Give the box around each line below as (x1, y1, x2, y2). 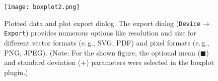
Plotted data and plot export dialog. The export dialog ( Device (4, 17, 201, 28)
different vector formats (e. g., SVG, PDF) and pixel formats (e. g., (4, 37, 209, 47)
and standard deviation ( (4, 57, 81, 67)
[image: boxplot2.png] (4, 3, 80, 10)
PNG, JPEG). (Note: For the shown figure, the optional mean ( (4, 47, 200, 57)
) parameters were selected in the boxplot (86, 57, 214, 67)
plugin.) (4, 66, 28, 77)
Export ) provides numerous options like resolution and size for (4, 27, 196, 38)
